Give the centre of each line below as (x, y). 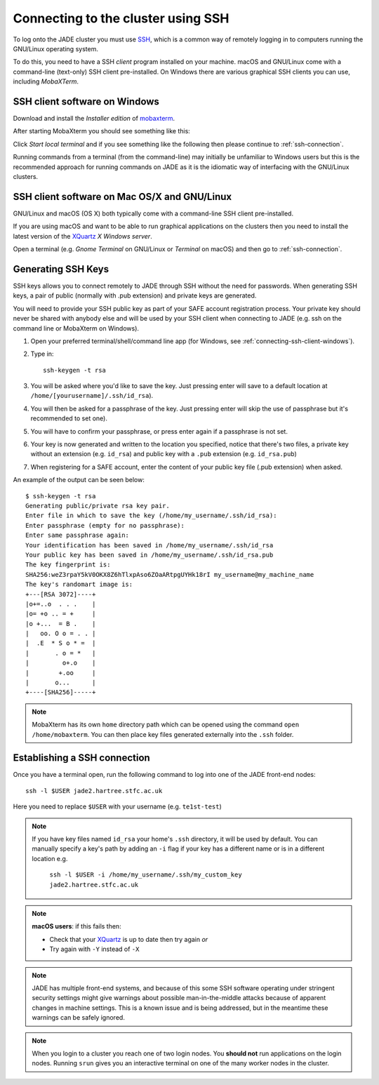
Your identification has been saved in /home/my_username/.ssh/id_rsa (149, 545)
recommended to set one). (69, 418)
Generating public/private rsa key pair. (98, 506)
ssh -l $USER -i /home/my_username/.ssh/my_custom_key (146, 875)
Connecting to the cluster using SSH (121, 18)
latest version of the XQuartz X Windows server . (82, 236)
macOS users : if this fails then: (77, 926)
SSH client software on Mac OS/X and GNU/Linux (122, 197)
